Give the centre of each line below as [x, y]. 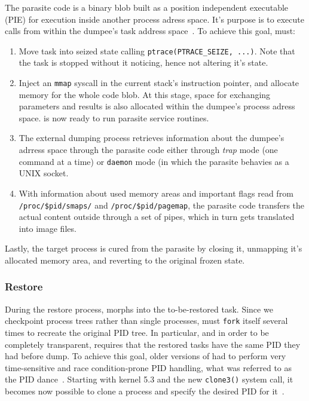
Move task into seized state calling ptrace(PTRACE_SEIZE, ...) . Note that [157, 50]
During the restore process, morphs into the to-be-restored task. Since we [139, 309]
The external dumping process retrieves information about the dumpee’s [152, 138]
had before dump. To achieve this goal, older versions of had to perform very [146, 356]
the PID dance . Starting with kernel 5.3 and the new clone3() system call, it [149, 379]
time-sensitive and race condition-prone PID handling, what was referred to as [149, 367]
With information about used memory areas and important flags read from [156, 193]
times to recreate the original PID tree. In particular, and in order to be [137, 332]
